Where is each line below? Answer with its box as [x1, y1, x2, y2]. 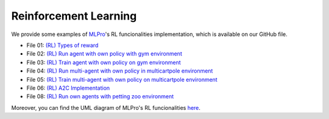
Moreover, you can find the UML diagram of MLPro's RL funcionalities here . [11, 104, 201, 111]
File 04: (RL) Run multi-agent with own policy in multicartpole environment [26, 67, 213, 74]
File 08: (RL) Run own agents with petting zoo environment [26, 93, 174, 100]
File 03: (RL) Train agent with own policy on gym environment [26, 59, 181, 66]
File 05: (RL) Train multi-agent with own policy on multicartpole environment [26, 76, 218, 83]
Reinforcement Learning [11, 9, 137, 23]
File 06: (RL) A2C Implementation [26, 84, 110, 92]
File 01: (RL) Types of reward [26, 41, 99, 49]
